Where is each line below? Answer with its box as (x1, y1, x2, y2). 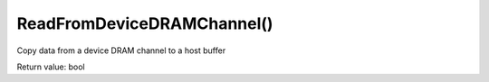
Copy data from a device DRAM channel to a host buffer (16, 45, 226, 56)
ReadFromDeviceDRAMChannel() (16, 14, 273, 33)
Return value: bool (16, 61, 85, 72)
